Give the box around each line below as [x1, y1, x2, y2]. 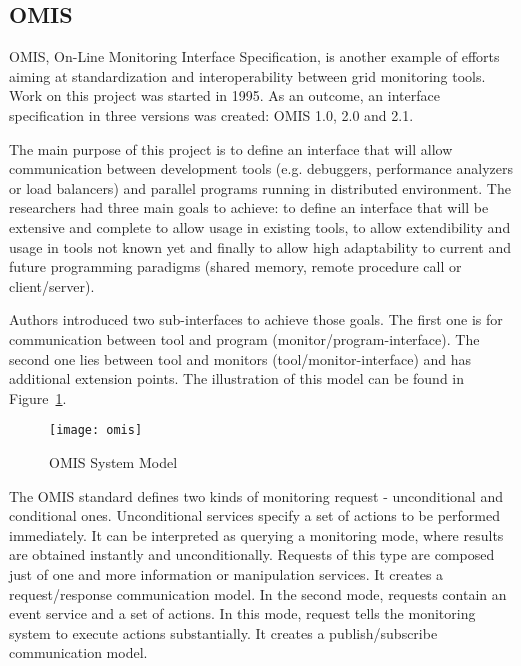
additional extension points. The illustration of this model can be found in [9, 368, 465, 389]
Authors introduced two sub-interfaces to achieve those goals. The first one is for [9, 309, 503, 330]
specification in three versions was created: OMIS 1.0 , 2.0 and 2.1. [9, 104, 414, 125]
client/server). [9, 275, 95, 296]
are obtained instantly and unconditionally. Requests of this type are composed [9, 544, 495, 565]
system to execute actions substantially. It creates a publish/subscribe [9, 622, 438, 643]
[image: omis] [49, 423, 143, 438]
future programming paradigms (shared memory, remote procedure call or [9, 256, 462, 277]
